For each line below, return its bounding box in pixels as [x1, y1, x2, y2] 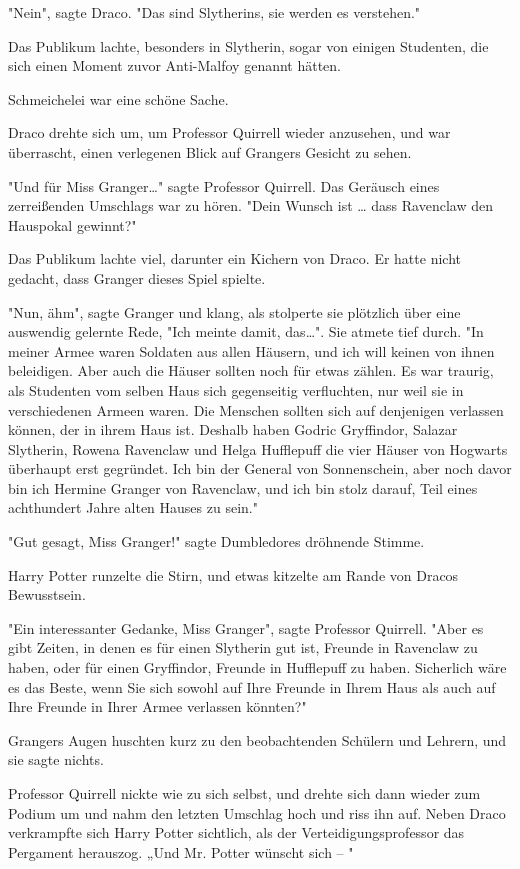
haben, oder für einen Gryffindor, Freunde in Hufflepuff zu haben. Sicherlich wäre [8, 657, 507, 678]
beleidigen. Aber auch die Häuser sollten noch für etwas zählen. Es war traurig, [8, 360, 494, 381]
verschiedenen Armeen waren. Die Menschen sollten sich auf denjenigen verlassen [8, 399, 504, 420]
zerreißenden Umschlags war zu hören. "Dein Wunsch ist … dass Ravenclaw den [8, 195, 493, 216]
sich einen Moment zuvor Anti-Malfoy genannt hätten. [8, 55, 342, 76]
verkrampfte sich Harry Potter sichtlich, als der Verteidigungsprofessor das [8, 822, 465, 843]
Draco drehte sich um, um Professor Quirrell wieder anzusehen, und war [8, 122, 451, 143]
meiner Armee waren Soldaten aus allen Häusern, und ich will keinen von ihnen [8, 340, 495, 361]
